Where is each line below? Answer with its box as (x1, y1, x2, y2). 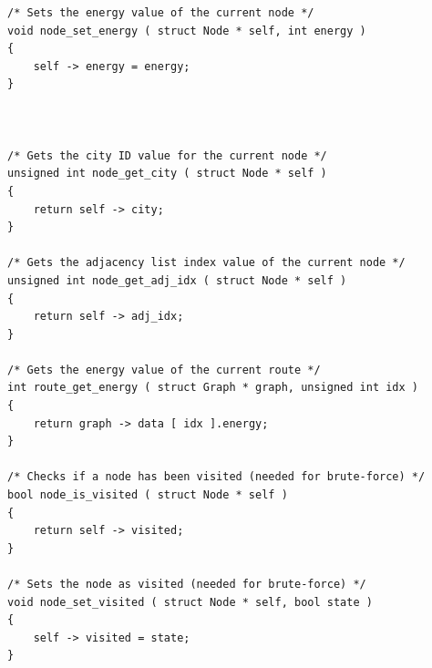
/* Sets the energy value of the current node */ (7, 6, 314, 19)
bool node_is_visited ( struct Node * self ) (7, 488, 288, 502)
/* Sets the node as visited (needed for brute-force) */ (7, 578, 366, 591)
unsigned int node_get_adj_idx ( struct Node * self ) (7, 273, 347, 287)
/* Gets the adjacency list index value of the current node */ (7, 256, 406, 270)
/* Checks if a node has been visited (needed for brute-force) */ (7, 470, 426, 484)
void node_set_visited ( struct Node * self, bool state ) (7, 595, 373, 609)
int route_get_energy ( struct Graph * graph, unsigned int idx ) (7, 381, 419, 395)
